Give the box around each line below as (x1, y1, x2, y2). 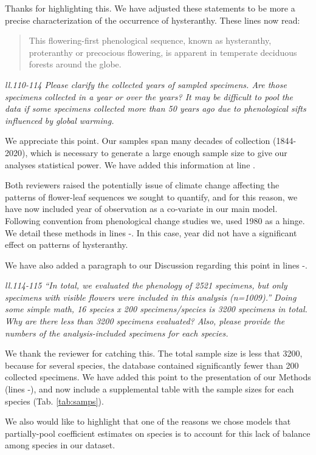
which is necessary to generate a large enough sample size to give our (30, 146, 287, 159)
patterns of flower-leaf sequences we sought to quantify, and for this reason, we (5, 190, 298, 203)
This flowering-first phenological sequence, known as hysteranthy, (29, 34, 272, 47)
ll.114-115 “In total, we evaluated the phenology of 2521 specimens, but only (5, 279, 287, 292)
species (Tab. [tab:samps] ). (5, 394, 104, 407)
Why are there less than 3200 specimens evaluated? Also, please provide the (5, 315, 285, 327)
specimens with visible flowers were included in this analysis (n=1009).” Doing (5, 290, 297, 303)
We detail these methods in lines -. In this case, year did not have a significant (5, 226, 297, 239)
